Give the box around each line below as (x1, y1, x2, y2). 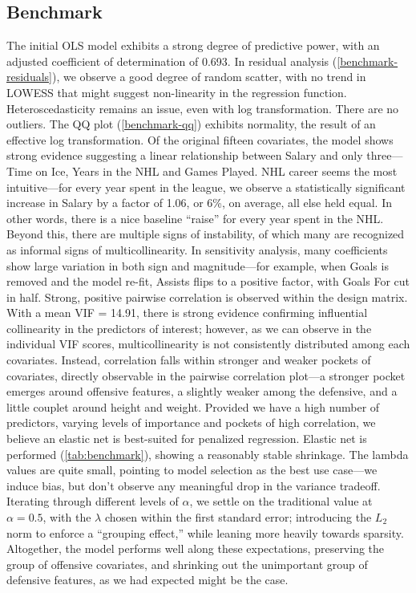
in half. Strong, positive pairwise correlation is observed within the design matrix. (6, 288, 408, 305)
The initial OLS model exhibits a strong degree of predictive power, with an (6, 37, 380, 54)
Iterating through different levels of (6, 493, 179, 510)
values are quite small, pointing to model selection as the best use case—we (6, 461, 378, 478)
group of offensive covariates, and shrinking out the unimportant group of (6, 555, 368, 572)
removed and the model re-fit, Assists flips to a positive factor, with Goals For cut (6, 273, 410, 290)
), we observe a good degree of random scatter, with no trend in (51, 68, 366, 85)
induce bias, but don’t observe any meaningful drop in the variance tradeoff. (6, 477, 381, 493)
